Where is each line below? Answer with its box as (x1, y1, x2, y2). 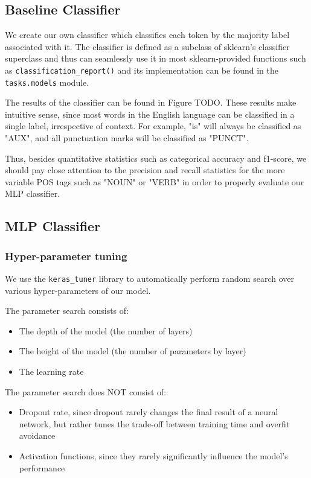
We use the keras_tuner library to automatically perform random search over (5, 272, 294, 285)
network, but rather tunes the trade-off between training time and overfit (19, 417, 290, 430)
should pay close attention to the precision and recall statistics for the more (5, 164, 285, 176)
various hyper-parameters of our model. (5, 284, 151, 296)
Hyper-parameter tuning (5, 248, 127, 263)
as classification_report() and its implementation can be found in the (5, 63, 278, 76)
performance (19, 461, 65, 474)
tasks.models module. (5, 75, 89, 88)
